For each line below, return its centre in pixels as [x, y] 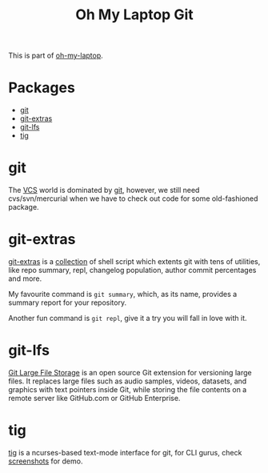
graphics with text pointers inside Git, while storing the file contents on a [128, 389]
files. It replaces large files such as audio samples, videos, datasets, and [128, 381]
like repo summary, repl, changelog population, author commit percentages [132, 270]
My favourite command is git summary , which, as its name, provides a [123, 294]
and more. [25, 279]
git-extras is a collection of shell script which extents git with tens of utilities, [134, 261]
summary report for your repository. [67, 303]
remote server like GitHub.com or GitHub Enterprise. [94, 398]
